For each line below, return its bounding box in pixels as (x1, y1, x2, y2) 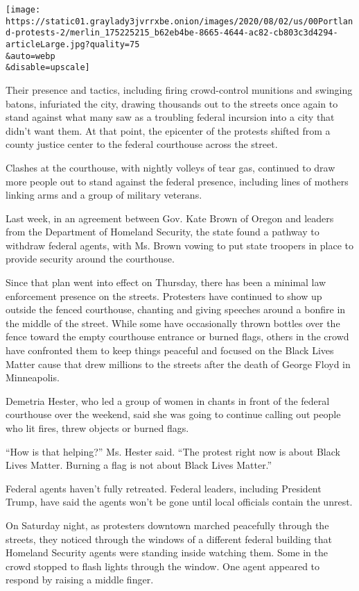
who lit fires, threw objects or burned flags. (6, 421, 189, 435)
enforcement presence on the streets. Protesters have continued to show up (6, 288, 322, 303)
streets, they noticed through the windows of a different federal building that (6, 531, 332, 546)
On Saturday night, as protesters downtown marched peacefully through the (6, 517, 329, 532)
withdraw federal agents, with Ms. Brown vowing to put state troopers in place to (6, 238, 353, 252)
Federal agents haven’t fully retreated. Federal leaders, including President (6, 481, 322, 495)
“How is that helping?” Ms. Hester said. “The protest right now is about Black (6, 444, 340, 458)
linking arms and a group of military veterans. (6, 188, 202, 202)
